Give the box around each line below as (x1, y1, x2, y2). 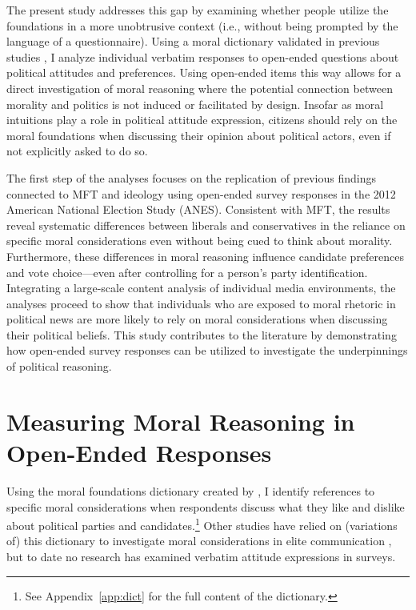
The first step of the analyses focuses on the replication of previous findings (6, 169, 376, 186)
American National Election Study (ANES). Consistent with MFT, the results (6, 201, 390, 218)
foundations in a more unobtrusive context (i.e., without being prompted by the (6, 17, 398, 34)
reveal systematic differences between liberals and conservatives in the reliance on (6, 216, 406, 233)
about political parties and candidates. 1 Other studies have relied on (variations (6, 515, 398, 533)
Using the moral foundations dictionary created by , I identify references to (6, 482, 375, 499)
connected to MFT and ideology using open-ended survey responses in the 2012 (6, 185, 396, 202)
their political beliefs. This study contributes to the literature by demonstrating (6, 326, 397, 343)
